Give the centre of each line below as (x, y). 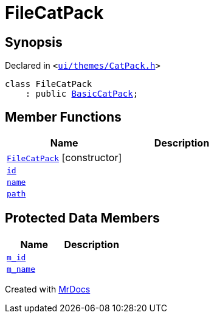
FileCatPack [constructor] (64, 158)
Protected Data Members (82, 218)
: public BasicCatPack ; (82, 94)
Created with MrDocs (48, 289)
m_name (21, 269)
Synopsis (34, 42)
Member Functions (63, 117)
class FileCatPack (49, 84)
